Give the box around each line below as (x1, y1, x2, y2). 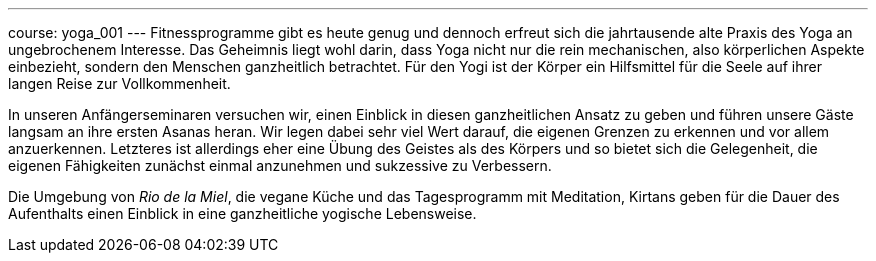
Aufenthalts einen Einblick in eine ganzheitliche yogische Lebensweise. (8, 205, 477, 222)
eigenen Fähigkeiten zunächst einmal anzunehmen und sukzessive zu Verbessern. (8, 157, 552, 174)
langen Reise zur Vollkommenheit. (8, 75, 231, 92)
